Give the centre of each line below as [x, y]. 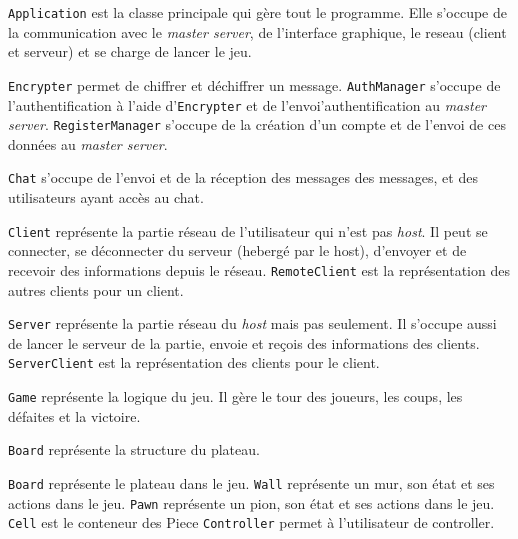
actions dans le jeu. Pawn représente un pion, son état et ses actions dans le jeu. [251, 502]
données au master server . [88, 143]
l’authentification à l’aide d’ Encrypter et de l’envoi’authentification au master [247, 104]
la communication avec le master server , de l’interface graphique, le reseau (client [257, 31]
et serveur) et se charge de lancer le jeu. [130, 51]
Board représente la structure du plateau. [134, 449]
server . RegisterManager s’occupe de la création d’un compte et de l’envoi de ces [257, 124]
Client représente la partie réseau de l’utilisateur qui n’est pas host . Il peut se [248, 230]
